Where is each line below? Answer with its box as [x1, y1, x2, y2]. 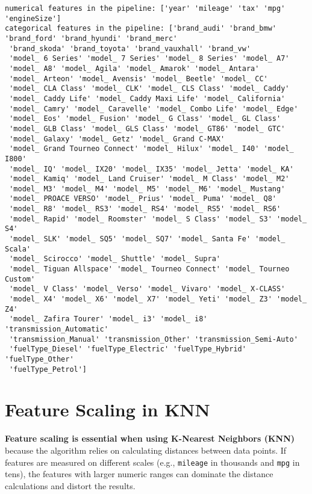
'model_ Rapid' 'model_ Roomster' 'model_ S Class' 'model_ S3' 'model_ [9, 214, 307, 223]
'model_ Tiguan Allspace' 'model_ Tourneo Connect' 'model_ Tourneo [9, 265, 290, 274]
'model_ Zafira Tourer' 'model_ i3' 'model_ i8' [9, 315, 208, 324]
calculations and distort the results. [5, 479, 136, 492]
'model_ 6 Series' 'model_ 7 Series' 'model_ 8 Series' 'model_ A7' [9, 54, 290, 63]
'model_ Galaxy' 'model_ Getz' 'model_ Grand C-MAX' [9, 134, 225, 143]
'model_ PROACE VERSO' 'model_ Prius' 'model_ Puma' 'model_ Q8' [9, 194, 277, 203]
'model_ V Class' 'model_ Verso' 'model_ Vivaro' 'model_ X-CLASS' [9, 285, 285, 294]
